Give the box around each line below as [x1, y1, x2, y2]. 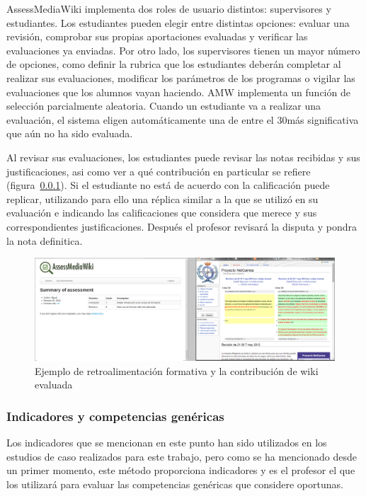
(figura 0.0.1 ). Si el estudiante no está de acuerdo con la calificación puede [6, 178, 330, 192]
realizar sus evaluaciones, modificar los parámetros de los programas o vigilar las [6, 70, 355, 85]
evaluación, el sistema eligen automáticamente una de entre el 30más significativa [6, 112, 359, 127]
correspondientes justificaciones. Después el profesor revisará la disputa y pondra [6, 219, 358, 233]
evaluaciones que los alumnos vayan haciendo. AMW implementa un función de [6, 84, 350, 99]
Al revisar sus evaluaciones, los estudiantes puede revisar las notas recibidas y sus [6, 149, 360, 164]
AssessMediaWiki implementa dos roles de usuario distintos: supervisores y [6, 1, 331, 16]
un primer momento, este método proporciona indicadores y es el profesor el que [6, 463, 355, 478]
